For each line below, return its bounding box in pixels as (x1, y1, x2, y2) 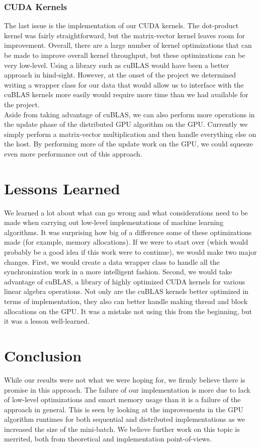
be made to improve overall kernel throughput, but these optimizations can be (4, 50, 245, 60)
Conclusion (4, 345, 82, 365)
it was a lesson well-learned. (4, 316, 90, 326)
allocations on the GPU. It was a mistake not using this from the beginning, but (4, 306, 252, 316)
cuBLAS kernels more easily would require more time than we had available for (4, 89, 248, 100)
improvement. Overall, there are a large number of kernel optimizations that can (4, 40, 252, 50)
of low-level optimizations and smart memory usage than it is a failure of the (4, 394, 241, 405)
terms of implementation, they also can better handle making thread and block (4, 296, 248, 306)
